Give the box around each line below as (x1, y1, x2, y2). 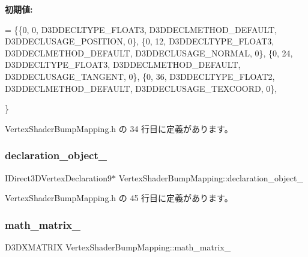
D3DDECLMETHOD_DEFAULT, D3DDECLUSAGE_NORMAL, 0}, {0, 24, (5, 46, 293, 59)
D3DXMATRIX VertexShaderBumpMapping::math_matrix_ (5, 240, 231, 253)
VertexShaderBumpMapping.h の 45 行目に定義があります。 (5, 192, 233, 204)
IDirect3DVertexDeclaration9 (5, 171, 112, 184)
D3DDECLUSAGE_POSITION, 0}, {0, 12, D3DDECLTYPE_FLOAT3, (5, 35, 274, 47)
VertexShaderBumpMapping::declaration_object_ (118, 171, 303, 184)
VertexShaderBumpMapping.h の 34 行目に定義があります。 (5, 122, 233, 135)
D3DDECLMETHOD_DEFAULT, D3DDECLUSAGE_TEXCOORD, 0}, (5, 82, 277, 94)
